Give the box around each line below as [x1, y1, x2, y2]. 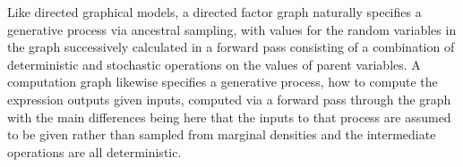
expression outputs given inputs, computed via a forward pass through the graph [7, 89, 451, 108]
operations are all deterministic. [7, 142, 182, 161]
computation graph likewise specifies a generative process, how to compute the [7, 72, 438, 91]
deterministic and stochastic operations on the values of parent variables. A [7, 54, 421, 73]
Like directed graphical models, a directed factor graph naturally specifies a [7, 3, 422, 21]
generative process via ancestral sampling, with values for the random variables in [7, 20, 457, 38]
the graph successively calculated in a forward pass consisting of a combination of [7, 38, 455, 56]
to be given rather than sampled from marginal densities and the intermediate [7, 125, 436, 144]
